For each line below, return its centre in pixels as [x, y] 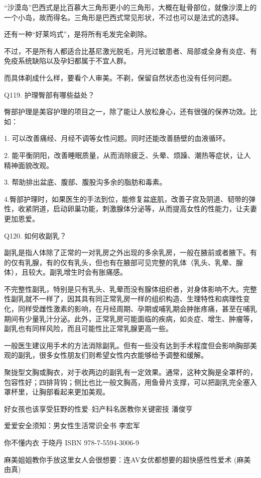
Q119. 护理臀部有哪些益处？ [49, 94]
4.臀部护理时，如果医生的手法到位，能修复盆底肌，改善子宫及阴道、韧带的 [126, 198]
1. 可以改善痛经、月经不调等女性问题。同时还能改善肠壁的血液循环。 [117, 138]
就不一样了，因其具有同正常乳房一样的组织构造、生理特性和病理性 [134, 299]
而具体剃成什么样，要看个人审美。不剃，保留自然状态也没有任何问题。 [120, 77]
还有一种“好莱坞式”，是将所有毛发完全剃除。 [78, 34]
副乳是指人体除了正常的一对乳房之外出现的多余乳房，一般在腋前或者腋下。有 [130, 252]
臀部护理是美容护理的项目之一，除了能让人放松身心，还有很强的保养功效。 [127, 111]
